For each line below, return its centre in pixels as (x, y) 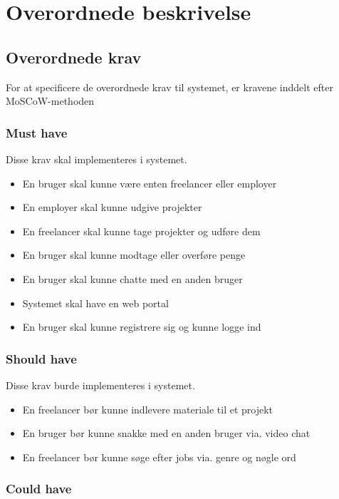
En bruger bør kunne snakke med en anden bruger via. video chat (166, 433)
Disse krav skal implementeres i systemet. (97, 159)
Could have (39, 489)
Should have (41, 358)
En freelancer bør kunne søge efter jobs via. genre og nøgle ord (159, 457)
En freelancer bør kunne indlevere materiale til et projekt (148, 409)
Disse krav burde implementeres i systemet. (100, 385)
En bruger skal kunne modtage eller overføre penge (134, 255)
